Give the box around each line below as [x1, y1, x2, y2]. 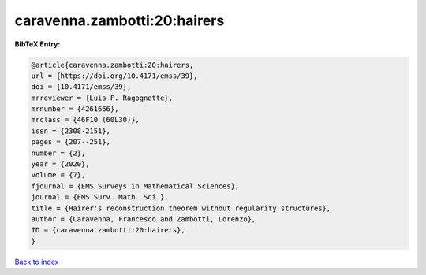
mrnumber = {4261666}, [31, 105, 119, 113]
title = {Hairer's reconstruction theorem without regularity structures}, [31, 203, 331, 213]
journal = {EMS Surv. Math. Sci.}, [31, 193, 169, 202]
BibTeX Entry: [14, 39, 61, 49]
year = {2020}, [31, 160, 90, 169]
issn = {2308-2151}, [31, 126, 110, 136]
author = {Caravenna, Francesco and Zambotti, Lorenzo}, [31, 215, 256, 224]
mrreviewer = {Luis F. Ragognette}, [31, 93, 174, 102]
